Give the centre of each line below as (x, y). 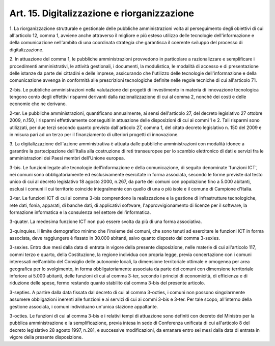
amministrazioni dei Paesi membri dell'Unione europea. (67, 158)
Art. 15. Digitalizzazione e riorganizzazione (102, 13)
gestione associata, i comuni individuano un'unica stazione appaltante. (84, 306)
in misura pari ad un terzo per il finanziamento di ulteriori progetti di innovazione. (94, 135)
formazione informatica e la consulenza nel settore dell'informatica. (80, 212)
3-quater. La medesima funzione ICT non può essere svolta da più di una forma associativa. (106, 222)
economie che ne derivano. (38, 104)
